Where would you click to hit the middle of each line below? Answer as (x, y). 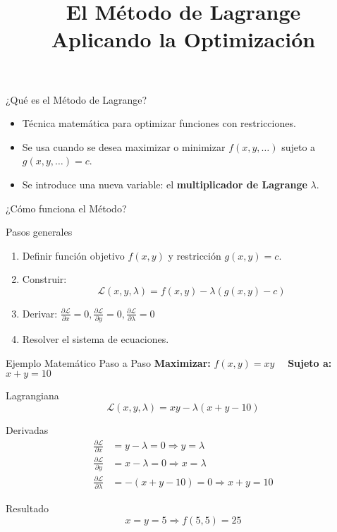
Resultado (27, 508)
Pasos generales (39, 232)
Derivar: (40, 313)
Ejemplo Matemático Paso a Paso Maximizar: (108, 362)
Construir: (44, 279)
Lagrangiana (32, 395)
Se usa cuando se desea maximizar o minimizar (124, 146)
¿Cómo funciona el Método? (66, 208)
